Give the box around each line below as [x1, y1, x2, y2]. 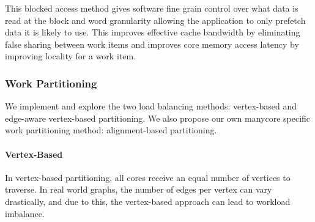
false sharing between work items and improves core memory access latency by [5, 37, 299, 50]
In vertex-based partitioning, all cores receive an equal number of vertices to [5, 171, 291, 183]
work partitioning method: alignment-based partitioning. [5, 124, 217, 136]
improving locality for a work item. [5, 50, 136, 62]
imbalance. [5, 207, 45, 220]
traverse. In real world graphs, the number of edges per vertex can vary [5, 183, 272, 196]
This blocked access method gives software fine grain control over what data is [5, 2, 298, 14]
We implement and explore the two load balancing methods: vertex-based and [5, 100, 297, 113]
